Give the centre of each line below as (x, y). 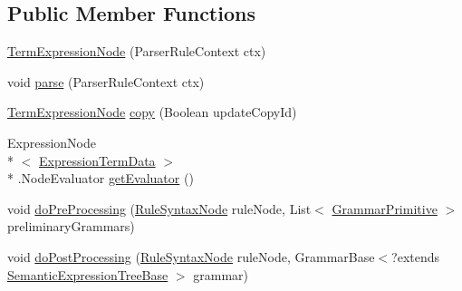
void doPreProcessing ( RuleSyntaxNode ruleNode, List (159, 208)
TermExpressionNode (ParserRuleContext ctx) (137, 51)
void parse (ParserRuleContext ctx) (106, 81)
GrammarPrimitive (385, 208)
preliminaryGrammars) (71, 226)
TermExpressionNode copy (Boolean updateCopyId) (152, 112)
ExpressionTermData (97, 160)
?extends (416, 256)
